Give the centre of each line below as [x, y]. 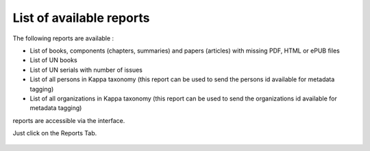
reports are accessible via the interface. [69, 120]
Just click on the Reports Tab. [55, 133]
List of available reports [81, 18]
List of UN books [54, 60]
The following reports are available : [63, 38]
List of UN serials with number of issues [86, 70]
